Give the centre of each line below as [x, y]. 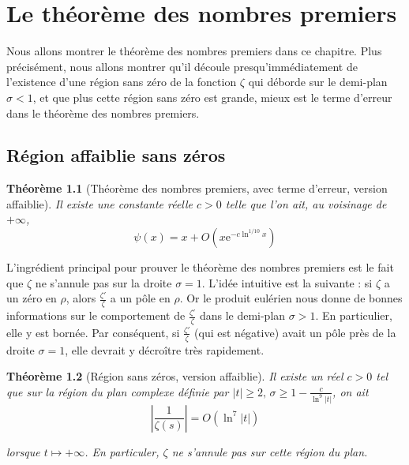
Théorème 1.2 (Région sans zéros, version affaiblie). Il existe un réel [175, 376]
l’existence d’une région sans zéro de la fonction [122, 82]
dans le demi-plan [242, 315]
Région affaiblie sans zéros [116, 155]
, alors [81, 298]
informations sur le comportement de [96, 315]
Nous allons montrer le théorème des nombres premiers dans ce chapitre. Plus [194, 51]
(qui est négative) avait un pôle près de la [295, 332]
